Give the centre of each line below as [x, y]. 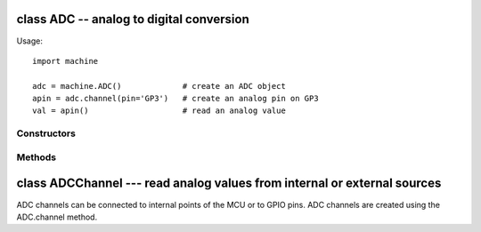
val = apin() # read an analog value [159, 111]
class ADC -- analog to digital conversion [133, 19]
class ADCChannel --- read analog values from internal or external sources [229, 184]
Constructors [46, 133]
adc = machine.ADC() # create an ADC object [159, 86]
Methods [37, 157]
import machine [65, 61]
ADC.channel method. [57, 217]
